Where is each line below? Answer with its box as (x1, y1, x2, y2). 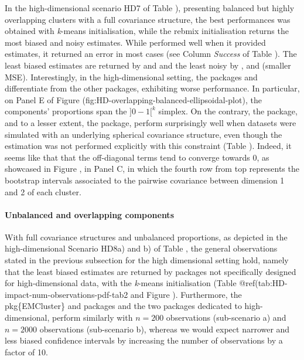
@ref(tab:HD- (239, 277, 288, 289)
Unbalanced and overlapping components (5, 208, 174, 220)
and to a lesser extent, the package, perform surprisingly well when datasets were (5, 116, 296, 128)
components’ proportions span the (5, 105, 127, 117)
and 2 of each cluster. (5, 185, 81, 198)
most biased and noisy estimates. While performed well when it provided (5, 36, 266, 48)
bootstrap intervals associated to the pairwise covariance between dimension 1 (5, 174, 285, 186)
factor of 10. (5, 345, 48, 358)
